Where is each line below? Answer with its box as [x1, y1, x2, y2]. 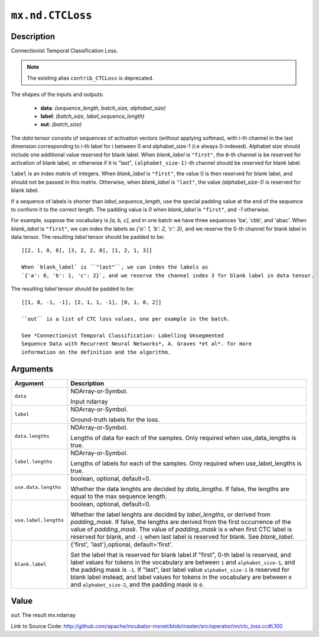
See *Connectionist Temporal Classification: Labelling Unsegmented [21, 332, 224, 339]
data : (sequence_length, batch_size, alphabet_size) [40, 104, 167, 111]
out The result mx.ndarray [11, 612, 76, 619]
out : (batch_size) [40, 121, 82, 128]
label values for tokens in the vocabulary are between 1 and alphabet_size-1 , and [70, 558, 295, 566]
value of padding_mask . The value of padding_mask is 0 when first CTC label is [70, 525, 292, 533]
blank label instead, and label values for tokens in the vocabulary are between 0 [70, 572, 292, 581]
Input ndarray [70, 397, 109, 405]
